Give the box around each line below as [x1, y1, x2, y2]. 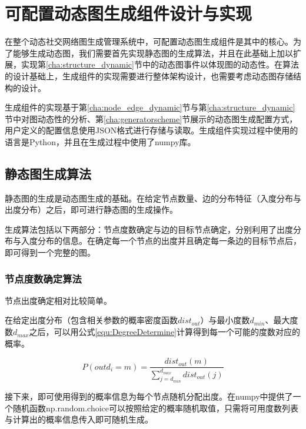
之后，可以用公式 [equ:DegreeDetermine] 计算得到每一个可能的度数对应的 [29, 326, 300, 338]
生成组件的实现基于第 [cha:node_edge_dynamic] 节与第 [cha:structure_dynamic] [5, 101, 295, 113]
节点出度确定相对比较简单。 [5, 294, 112, 306]
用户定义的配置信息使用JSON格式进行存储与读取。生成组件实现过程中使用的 [5, 124, 298, 136]
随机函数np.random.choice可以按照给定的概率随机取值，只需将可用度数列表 [12, 401, 298, 414]
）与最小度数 [200, 314, 250, 326]
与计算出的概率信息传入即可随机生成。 [5, 413, 153, 425]
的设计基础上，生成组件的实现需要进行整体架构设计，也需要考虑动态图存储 [5, 69, 293, 82]
